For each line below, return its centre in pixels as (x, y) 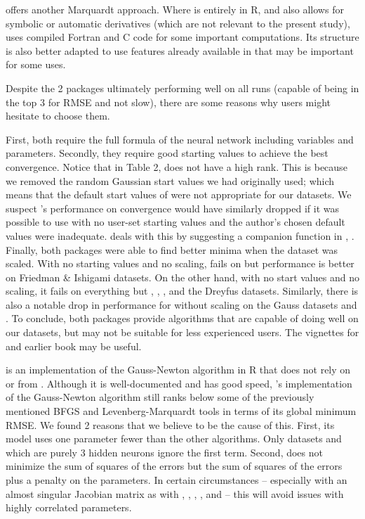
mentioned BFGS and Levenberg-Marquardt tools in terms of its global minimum (181, 411)
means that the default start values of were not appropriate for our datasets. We (179, 194)
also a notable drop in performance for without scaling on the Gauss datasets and (181, 304)
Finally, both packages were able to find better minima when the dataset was (172, 249)
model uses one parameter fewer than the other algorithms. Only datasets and (174, 438)
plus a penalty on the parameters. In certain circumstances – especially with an (177, 480)
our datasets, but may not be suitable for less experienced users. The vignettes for (182, 332)
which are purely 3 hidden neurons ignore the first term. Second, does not (164, 452)
